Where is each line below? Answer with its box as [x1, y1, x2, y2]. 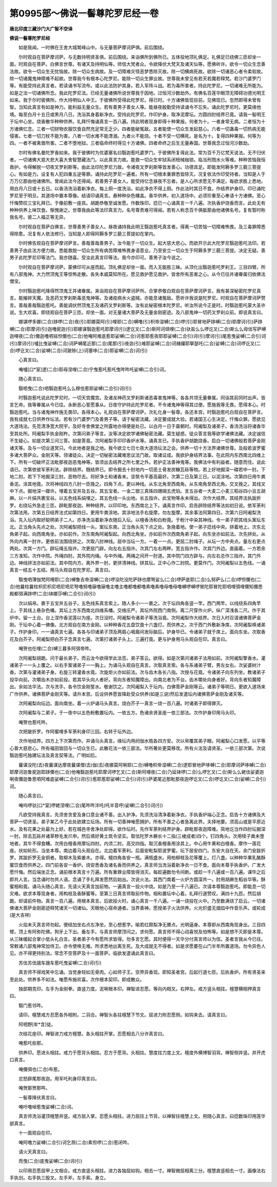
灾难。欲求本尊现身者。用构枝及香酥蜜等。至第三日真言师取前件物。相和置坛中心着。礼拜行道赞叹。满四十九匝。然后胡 [9, 890, 261, 897]
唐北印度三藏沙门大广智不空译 [9, 26, 73, 32]
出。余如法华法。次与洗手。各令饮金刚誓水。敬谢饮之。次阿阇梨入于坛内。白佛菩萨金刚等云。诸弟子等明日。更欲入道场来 [9, 684, 266, 690]
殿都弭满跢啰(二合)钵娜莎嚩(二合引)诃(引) [9, 591, 96, 597]
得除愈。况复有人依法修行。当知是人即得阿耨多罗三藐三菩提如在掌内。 [9, 231, 158, 237]
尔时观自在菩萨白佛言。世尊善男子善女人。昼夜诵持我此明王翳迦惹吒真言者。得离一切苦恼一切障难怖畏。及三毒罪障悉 [18, 223, 266, 229]
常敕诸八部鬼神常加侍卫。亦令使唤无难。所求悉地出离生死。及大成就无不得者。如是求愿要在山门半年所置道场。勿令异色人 [9, 943, 266, 949]
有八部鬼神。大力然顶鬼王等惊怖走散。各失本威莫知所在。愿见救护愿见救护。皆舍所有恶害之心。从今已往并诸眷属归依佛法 [9, 271, 266, 277]
